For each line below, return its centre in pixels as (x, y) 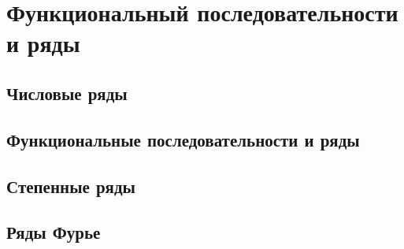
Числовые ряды (67, 93)
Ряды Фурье (54, 232)
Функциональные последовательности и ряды (183, 139)
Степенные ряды (71, 186)
